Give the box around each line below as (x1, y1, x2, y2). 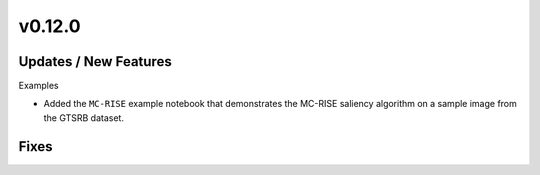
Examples (18, 80, 59, 92)
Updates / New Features (18, 53, 172, 70)
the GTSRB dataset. (43, 111, 125, 124)
